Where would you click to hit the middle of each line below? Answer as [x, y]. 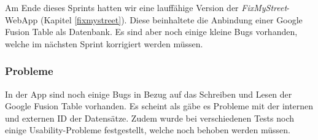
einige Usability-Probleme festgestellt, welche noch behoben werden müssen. [148, 130]
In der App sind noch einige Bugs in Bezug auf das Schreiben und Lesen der [149, 94]
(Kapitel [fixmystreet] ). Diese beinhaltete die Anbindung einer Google [171, 19]
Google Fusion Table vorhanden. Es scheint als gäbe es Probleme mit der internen [159, 106]
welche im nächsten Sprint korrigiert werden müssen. [104, 43]
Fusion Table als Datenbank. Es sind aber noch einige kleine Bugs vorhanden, [151, 32]
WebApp [21, 19]
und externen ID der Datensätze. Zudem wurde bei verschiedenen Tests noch [149, 118]
